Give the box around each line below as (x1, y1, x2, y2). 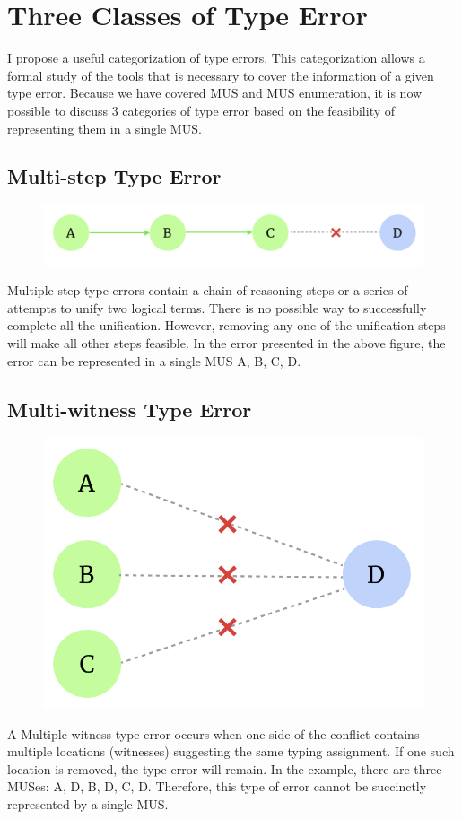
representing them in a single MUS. (7, 118, 202, 137)
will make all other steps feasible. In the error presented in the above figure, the (7, 333, 446, 352)
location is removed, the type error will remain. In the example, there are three (7, 759, 442, 778)
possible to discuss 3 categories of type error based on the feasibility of (7, 100, 396, 119)
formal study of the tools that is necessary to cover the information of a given (7, 65, 434, 84)
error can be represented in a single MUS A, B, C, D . (7, 351, 301, 370)
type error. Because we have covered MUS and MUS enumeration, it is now (7, 83, 423, 102)
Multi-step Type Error (7, 162, 222, 190)
